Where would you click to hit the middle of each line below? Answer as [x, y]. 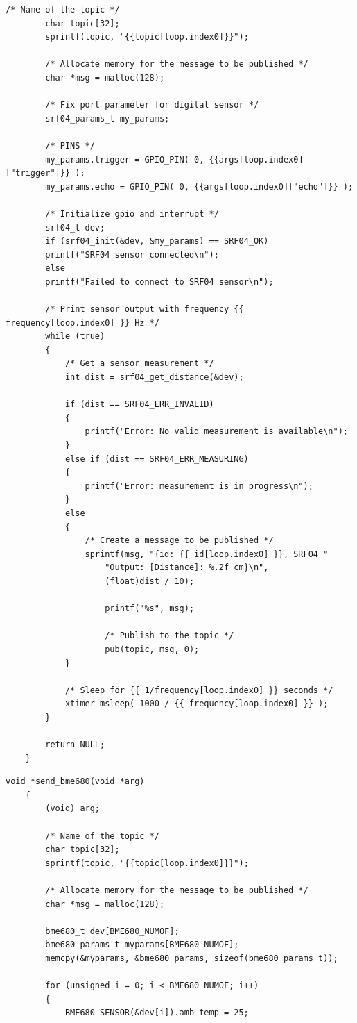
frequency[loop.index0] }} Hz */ [82, 323]
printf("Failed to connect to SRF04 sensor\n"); [159, 282]
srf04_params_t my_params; [107, 118]
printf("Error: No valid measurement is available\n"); [216, 432]
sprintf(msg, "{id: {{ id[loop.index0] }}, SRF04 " [207, 554]
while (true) [75, 336]
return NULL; [75, 745]
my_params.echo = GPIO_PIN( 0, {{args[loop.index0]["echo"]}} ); [199, 186]
